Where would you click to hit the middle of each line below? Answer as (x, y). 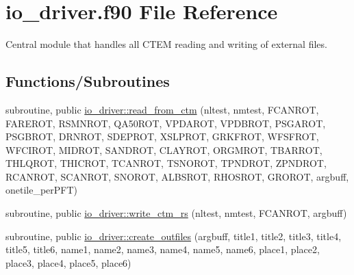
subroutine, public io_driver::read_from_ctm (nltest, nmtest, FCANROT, (162, 109)
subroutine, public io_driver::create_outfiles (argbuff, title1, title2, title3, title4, (174, 236)
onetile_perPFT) (42, 190)
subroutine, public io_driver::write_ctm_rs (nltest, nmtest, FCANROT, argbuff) (176, 213)
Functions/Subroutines (88, 81)
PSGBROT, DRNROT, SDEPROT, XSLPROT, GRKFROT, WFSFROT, (162, 136)
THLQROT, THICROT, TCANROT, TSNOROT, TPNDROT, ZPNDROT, (166, 163)
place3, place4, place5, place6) (68, 262)
